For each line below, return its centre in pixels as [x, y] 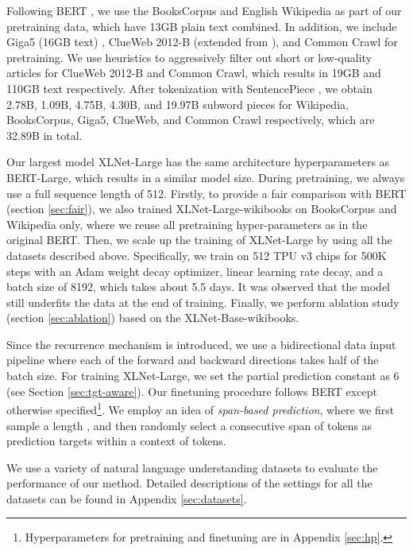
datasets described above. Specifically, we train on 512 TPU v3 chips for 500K [197, 255]
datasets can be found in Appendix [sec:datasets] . [127, 498]
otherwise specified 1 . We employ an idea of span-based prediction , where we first [201, 408]
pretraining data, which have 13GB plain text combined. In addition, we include [202, 26]
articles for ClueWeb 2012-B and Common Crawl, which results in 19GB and [194, 73]
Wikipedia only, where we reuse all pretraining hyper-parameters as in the [187, 224]
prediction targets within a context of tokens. [116, 441]
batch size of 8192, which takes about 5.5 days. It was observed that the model [198, 287]
